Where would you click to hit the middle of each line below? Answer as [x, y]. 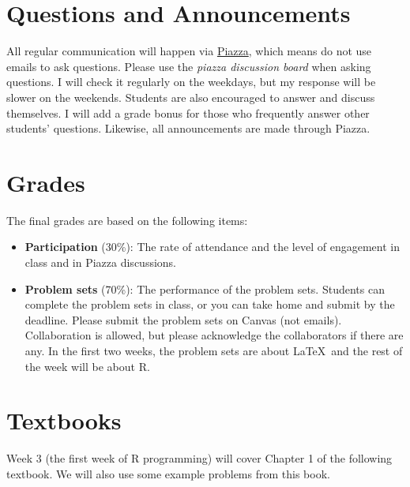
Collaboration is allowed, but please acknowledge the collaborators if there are [214, 335]
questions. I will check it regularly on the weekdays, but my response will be [191, 82]
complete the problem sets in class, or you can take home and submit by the [210, 304]
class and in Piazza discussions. [100, 262]
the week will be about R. [87, 366]
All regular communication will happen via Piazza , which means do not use [189, 51]
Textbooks [64, 420]
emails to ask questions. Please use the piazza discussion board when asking [189, 66]
